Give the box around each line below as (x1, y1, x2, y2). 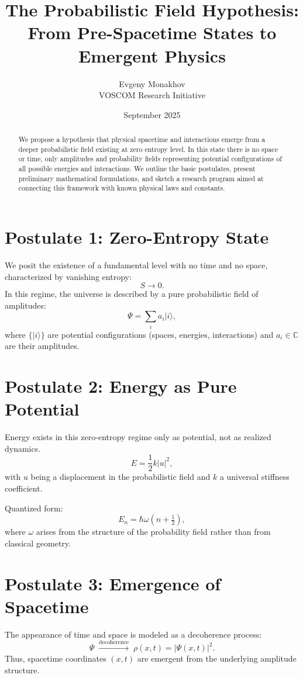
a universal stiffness (219, 471, 290, 483)
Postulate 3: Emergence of (5, 571, 221, 595)
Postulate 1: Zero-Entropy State (5, 225, 269, 249)
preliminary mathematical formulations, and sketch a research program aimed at (18, 173, 264, 183)
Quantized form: (5, 501, 63, 514)
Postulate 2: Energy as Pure (5, 374, 237, 398)
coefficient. (5, 482, 43, 494)
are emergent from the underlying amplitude (137, 652, 297, 665)
